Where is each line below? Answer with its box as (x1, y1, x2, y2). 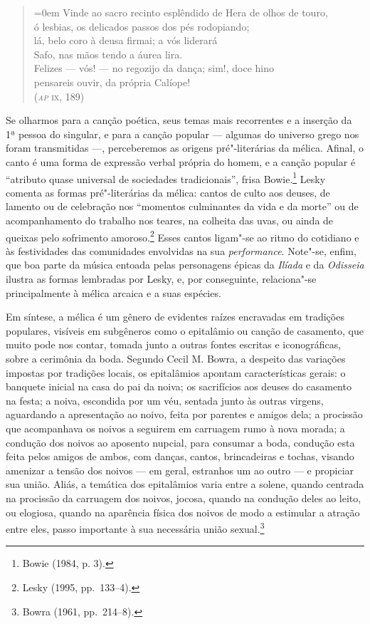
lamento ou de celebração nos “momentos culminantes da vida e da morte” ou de (6, 199, 359, 214)
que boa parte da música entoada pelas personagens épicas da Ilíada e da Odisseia (6, 257, 364, 272)
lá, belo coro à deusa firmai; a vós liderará (33, 33, 218, 48)
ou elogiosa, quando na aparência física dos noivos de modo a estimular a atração (6, 504, 360, 519)
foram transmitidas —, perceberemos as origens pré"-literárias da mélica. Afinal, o (6, 140, 364, 155)
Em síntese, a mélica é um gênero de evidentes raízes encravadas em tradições (6, 309, 344, 324)
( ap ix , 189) (33, 88, 85, 103)
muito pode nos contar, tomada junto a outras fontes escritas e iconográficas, (6, 337, 342, 352)
